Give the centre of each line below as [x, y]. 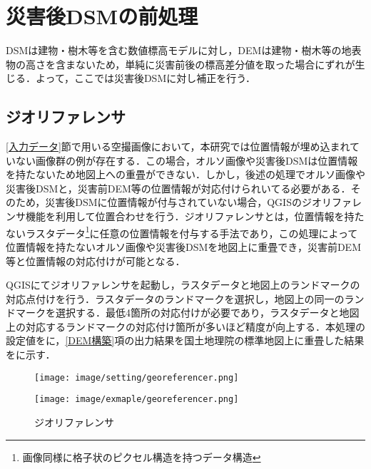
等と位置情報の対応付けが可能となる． [96, 261]
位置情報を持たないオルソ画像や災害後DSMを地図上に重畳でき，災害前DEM [183, 246]
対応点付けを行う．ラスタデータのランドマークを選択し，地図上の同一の [175, 298]
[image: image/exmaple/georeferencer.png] [137, 400]
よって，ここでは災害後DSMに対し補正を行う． [146, 78]
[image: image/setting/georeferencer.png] [137, 377]
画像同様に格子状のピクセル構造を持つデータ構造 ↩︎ [142, 457]
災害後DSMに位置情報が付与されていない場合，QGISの [173, 202]
